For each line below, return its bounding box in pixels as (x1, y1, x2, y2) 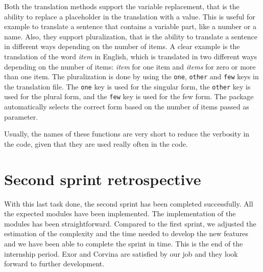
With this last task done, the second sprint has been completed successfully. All (4, 198, 253, 209)
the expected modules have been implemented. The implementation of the (4, 208, 236, 219)
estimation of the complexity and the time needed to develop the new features (4, 228, 249, 239)
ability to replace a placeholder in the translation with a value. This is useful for (4, 11, 255, 21)
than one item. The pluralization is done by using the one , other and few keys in (4, 71, 259, 82)
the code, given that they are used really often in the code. (4, 138, 188, 149)
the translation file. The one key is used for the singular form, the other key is (4, 81, 251, 92)
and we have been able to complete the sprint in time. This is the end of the (4, 238, 243, 248)
